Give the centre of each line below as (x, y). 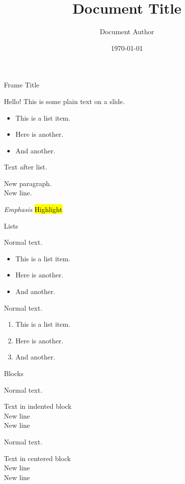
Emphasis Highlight (33, 209)
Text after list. (26, 167)
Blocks (14, 373)
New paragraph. (28, 183)
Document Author (127, 32)
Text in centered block (37, 458)
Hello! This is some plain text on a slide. (64, 101)
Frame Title (22, 85)
